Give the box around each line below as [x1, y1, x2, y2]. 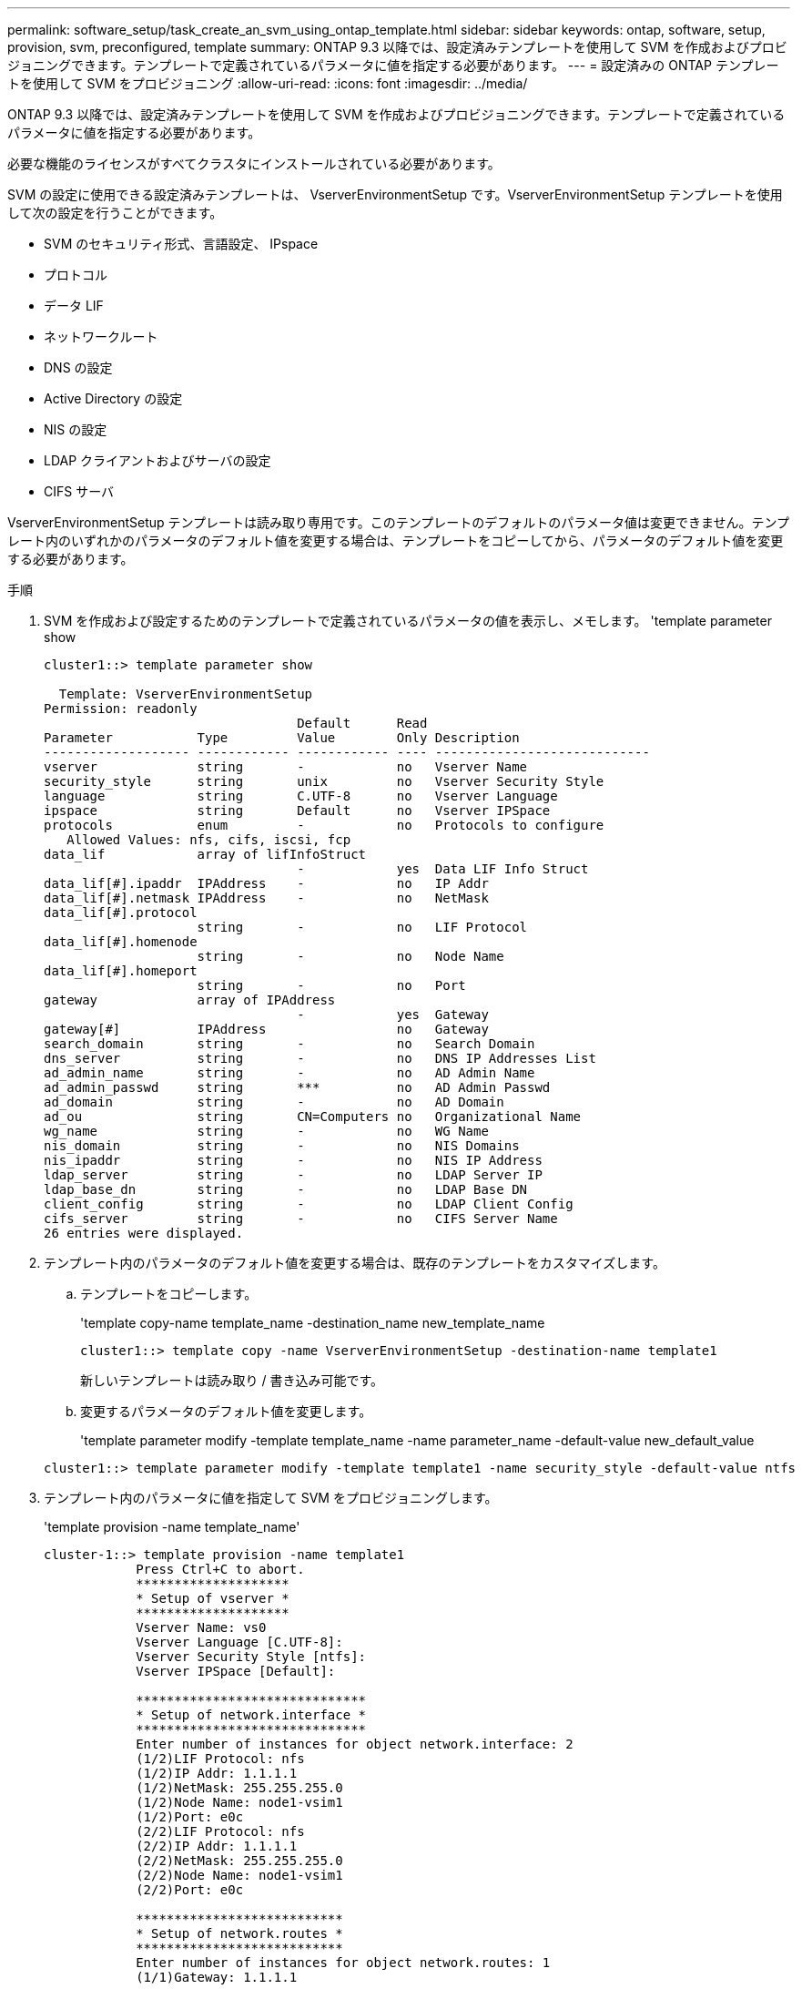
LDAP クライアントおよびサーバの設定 [44, 453, 271, 468]
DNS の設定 [44, 360, 113, 375]
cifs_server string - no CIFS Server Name [44, 1211, 558, 1226]
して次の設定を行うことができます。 [7, 205, 223, 220]
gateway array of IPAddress [44, 993, 336, 1007]
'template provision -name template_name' [44, 1519, 300, 1535]
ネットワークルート [44, 329, 158, 344]
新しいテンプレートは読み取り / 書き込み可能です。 [80, 1372, 384, 1388]
